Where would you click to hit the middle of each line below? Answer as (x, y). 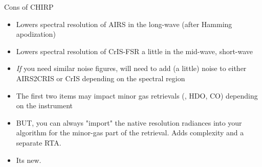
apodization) (36, 34)
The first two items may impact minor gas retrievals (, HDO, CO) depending (137, 95)
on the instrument (44, 105)
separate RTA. (39, 142)
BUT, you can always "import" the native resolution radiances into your (129, 122)
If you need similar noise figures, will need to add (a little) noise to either (131, 68)
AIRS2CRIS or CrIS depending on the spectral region (101, 78)
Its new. (29, 160)
